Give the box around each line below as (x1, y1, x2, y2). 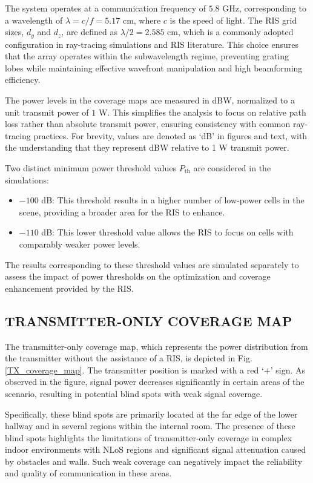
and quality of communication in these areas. (5, 467, 172, 479)
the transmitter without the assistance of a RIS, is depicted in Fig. (5, 352, 252, 364)
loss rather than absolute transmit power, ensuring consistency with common (5, 117, 291, 130)
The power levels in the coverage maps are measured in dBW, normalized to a (5, 94, 295, 107)
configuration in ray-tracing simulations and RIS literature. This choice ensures (5, 38, 298, 50)
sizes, (5, 25, 24, 38)
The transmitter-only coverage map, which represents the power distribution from (5, 340, 308, 352)
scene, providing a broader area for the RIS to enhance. (19, 205, 225, 218)
